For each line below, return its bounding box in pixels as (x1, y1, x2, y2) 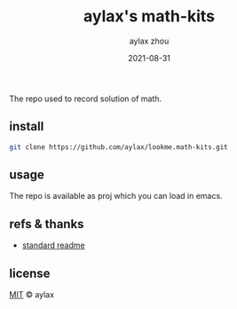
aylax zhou (129, 36, 170, 46)
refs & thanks (9, 216, 84, 232)
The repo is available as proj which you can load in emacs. (9, 191, 224, 202)
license (9, 265, 51, 281)
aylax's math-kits (83, 6, 216, 27)
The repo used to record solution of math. (9, 93, 162, 104)
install (9, 119, 44, 134)
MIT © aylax (9, 289, 55, 300)
